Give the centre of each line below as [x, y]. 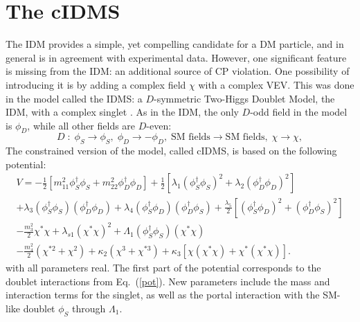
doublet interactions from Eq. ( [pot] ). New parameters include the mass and [168, 281]
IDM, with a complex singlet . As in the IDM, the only [122, 112]
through [89, 308]
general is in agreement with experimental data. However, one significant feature [176, 57]
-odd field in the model [299, 112]
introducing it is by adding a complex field [96, 84]
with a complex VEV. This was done [276, 84]
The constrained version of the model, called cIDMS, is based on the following [171, 151]
